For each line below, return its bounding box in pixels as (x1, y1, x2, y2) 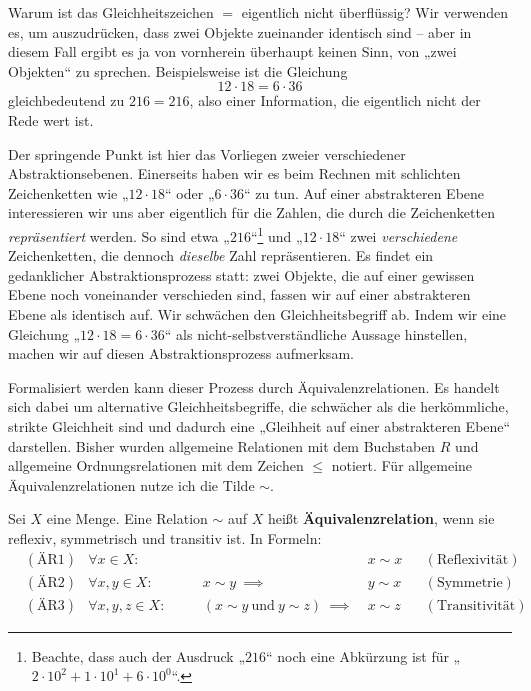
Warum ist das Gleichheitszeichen (8, 2, 214, 22)
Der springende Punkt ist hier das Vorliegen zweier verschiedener (8, 143, 406, 164)
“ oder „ (165, 182, 215, 203)
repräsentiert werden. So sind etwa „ (8, 225, 230, 246)
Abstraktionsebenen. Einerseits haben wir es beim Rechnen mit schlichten (8, 163, 461, 184)
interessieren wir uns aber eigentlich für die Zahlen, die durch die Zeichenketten (8, 202, 495, 223)
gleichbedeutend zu (8, 90, 125, 111)
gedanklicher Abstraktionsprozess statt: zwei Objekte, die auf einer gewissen (8, 264, 475, 285)
